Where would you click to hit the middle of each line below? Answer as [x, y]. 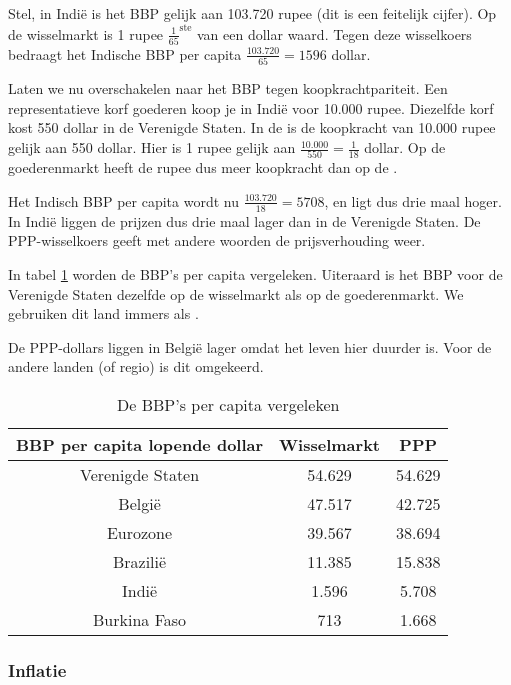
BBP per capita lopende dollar [140, 444]
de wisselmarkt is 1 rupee [86, 33]
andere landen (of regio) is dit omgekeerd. [136, 366]
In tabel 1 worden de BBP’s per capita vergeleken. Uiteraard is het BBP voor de [255, 273]
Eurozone [139, 532]
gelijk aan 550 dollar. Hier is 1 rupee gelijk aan [152, 147]
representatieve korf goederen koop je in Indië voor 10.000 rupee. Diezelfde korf [251, 107]
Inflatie [37, 669]
